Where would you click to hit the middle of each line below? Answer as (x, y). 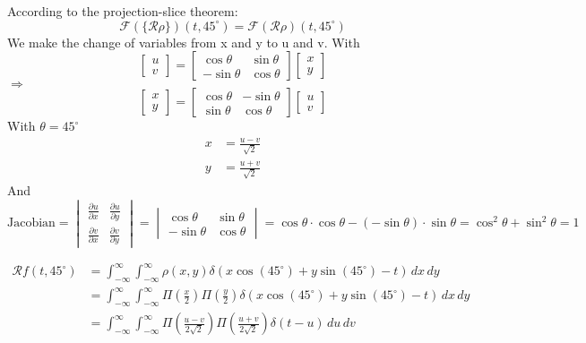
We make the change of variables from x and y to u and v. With (184, 42)
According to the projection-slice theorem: (123, 11)
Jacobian (31, 223)
